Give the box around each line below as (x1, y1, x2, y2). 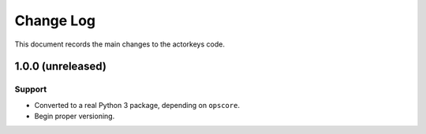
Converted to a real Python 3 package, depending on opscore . (34, 100, 241, 110)
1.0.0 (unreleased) (14, 60, 106, 73)
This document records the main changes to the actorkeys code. (14, 39, 225, 49)
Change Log (14, 12, 96, 29)
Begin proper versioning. (34, 111, 115, 121)
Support (14, 84, 47, 95)
